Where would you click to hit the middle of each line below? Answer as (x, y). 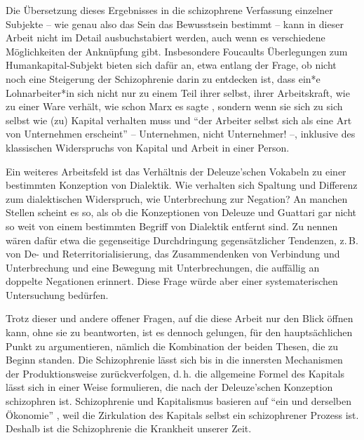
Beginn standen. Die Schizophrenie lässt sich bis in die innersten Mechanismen (174, 360)
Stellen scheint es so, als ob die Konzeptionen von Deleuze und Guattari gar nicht (181, 212)
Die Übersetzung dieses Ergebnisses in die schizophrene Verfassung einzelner (169, 10)
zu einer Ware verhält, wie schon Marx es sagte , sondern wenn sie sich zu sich (174, 106)
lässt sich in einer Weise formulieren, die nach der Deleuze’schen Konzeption (169, 387)
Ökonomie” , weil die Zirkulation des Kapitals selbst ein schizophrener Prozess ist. (182, 414)
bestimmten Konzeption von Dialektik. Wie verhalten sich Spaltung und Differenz (182, 185)
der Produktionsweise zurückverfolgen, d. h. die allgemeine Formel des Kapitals (175, 373)
